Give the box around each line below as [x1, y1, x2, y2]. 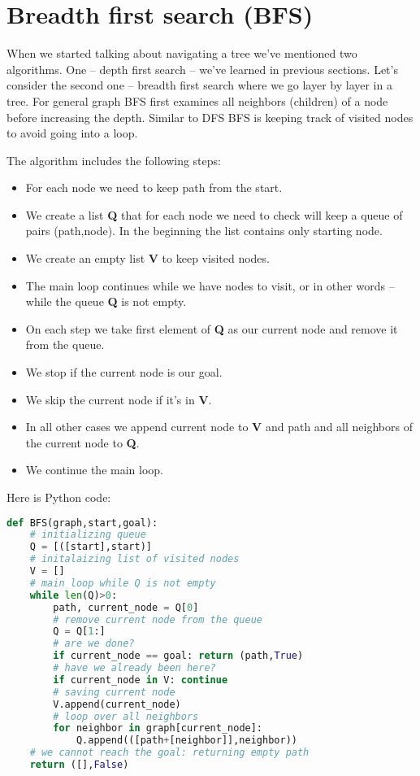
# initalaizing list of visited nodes [29, 553, 240, 565]
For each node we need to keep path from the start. [25, 179, 283, 196]
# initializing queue [29, 529, 146, 541]
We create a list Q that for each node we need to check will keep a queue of [25, 206, 403, 223]
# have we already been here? [53, 662, 216, 674]
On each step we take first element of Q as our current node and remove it [25, 320, 398, 337]
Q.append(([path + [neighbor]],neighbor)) [76, 735, 297, 747]
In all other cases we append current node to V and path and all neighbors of [25, 418, 413, 435]
